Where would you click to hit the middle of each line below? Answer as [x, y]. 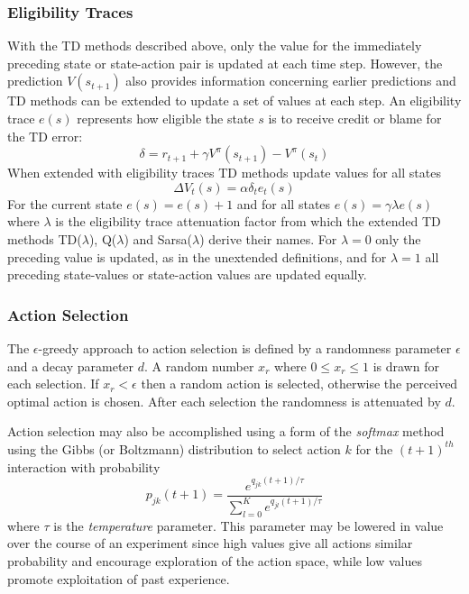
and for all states [284, 203]
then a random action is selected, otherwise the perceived [299, 384]
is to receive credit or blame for [355, 118]
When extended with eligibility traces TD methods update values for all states [224, 173]
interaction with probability [84, 466]
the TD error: [45, 136]
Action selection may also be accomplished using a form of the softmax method [226, 431]
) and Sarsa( [158, 238]
